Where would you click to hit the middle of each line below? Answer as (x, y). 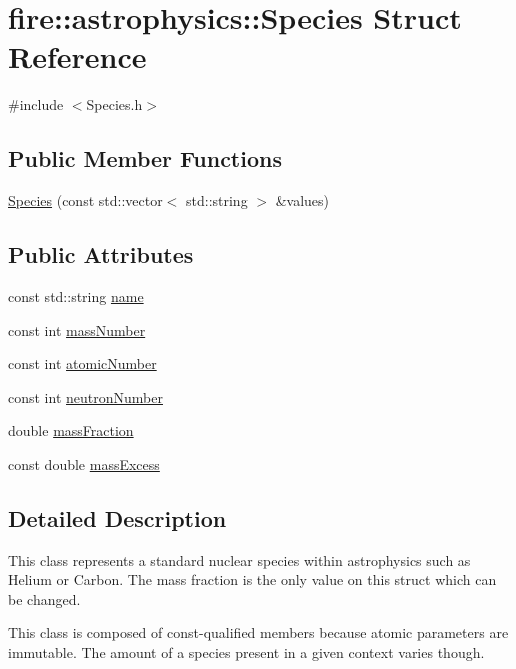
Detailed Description (117, 517)
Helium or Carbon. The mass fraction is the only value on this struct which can (252, 579)
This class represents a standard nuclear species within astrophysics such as (239, 559)
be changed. (44, 598)
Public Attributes (101, 254)
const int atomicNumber (82, 363)
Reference (77, 56)
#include (36, 104)
